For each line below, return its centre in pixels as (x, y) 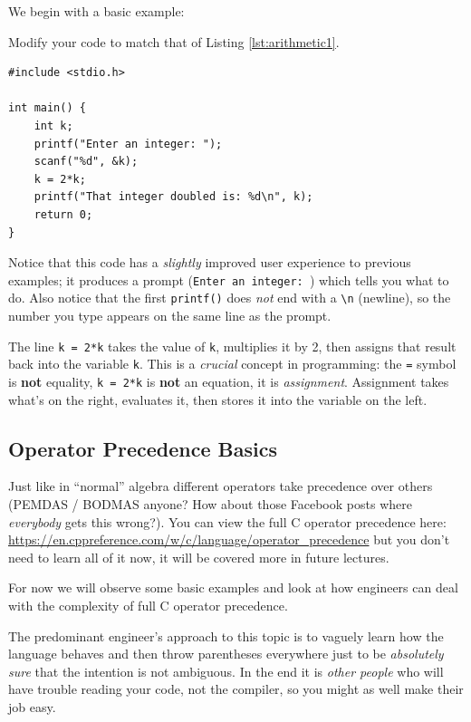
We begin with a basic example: (96, 11)
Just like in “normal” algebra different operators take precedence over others (221, 486)
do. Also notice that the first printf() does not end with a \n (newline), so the (230, 298)
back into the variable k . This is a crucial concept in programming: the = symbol (232, 364)
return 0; (63, 214)
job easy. (32, 706)
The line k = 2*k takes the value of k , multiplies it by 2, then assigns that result (232, 346)
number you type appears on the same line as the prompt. (170, 316)
